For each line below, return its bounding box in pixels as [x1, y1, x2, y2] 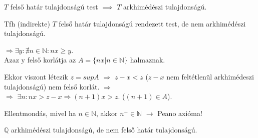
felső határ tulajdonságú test [10, 1, 98, 11]
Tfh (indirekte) [4, 18, 50, 28]
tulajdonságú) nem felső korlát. [4, 81, 100, 91]
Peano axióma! [157, 107, 202, 118]
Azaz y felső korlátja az [4, 54, 76, 65]
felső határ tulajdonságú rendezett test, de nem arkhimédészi [59, 18, 246, 28]
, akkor [96, 107, 118, 118]
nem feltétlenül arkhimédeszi [166, 71, 254, 81]
